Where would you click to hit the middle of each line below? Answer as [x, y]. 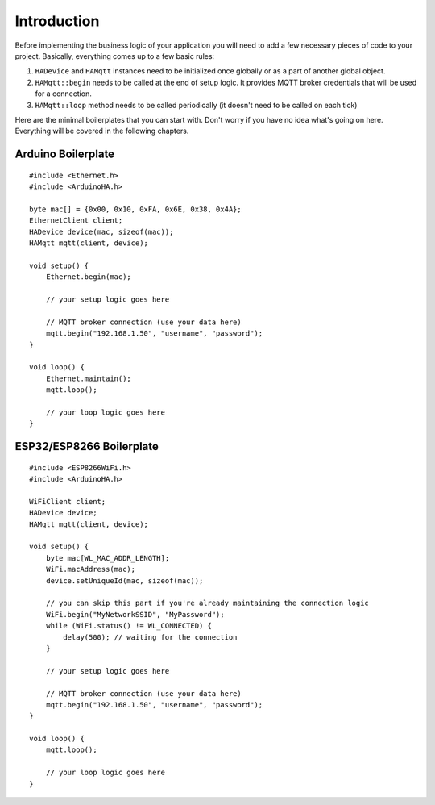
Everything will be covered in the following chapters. [102, 131]
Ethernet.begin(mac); [89, 277]
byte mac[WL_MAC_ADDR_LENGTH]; [108, 558]
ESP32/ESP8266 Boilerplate [87, 446]
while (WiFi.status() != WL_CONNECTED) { [129, 626]
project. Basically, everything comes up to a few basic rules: [115, 56]
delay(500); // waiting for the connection [150, 637]
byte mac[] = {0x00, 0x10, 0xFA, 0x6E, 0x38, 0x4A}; [135, 209]
